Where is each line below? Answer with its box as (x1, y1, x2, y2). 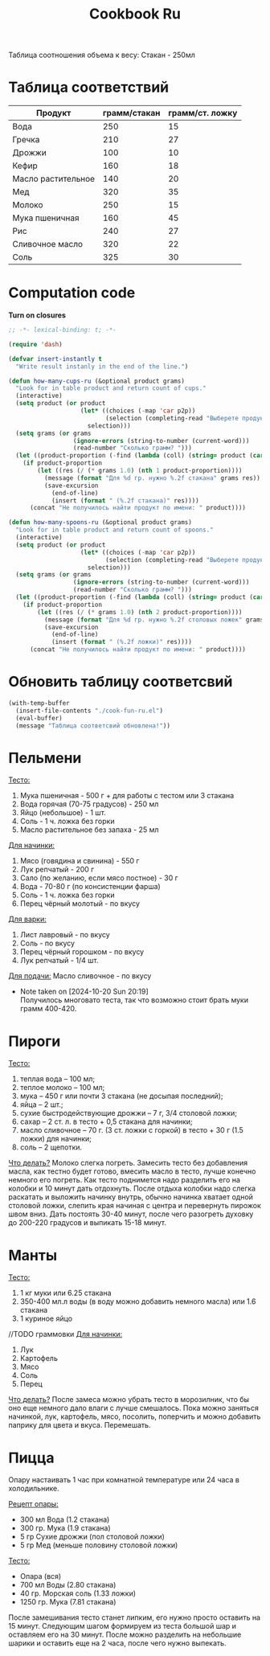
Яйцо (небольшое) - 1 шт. (19, 808, 106, 818)
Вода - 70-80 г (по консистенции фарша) (19, 882, 161, 892)
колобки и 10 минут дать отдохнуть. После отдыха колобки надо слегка (8, 1183, 256, 1194)
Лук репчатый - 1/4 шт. (19, 956, 99, 965)
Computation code (8, 284, 136, 302)
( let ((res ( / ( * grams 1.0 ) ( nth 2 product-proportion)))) (37, 608, 243, 616)
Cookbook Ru (89, 5, 181, 23)
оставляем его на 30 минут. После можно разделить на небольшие (8, 1629, 242, 1640)
